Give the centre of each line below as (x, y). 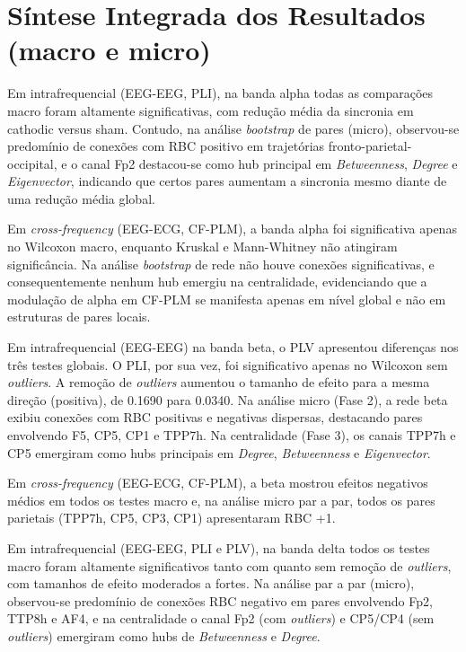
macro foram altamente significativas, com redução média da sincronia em (211, 110)
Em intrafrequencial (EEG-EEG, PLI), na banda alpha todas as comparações (220, 93)
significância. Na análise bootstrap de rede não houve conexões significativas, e (221, 264)
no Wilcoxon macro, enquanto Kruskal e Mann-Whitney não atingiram (202, 247)
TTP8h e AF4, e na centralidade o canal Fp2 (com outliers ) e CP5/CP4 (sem (221, 618)
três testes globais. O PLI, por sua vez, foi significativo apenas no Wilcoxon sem (228, 364)
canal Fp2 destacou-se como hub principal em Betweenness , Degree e (269, 163)
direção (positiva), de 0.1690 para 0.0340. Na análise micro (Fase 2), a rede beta (228, 399)
